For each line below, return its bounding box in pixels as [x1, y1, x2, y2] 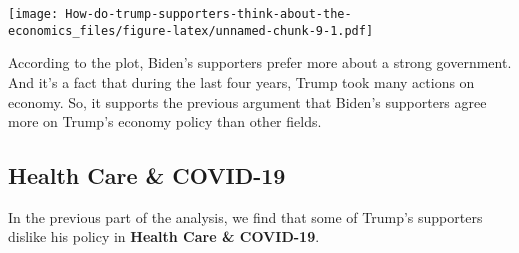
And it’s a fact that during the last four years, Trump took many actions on [8, 71, 475, 92]
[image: [8, 7, 59, 21]
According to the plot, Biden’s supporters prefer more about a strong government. [8, 52, 512, 73]
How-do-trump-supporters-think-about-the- [65, 7, 352, 21]
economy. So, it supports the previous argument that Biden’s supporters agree [8, 91, 487, 112]
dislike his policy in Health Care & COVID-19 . [8, 226, 320, 247]
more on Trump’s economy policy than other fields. [8, 111, 322, 132]
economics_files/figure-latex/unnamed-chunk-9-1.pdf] [8, 23, 374, 38]
